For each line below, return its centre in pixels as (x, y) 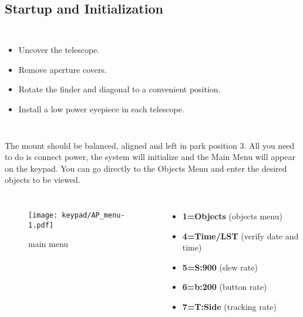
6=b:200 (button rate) (225, 287)
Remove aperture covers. (63, 69)
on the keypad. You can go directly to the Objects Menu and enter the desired (146, 168)
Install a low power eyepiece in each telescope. (101, 109)
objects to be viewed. (43, 180)
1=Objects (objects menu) (232, 216)
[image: (43, 215)
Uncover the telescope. (59, 50)
